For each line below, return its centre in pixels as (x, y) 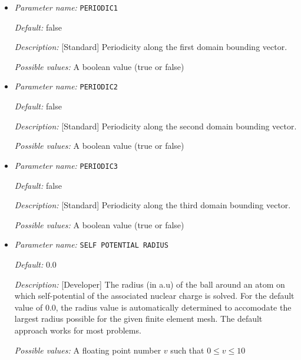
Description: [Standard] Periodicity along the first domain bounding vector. (151, 47)
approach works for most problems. (78, 330)
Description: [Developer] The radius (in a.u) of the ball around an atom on (150, 284)
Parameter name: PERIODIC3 (66, 165)
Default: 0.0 (35, 264)
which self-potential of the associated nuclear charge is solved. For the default (154, 296)
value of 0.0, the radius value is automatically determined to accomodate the (153, 307)
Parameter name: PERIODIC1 (66, 7)
